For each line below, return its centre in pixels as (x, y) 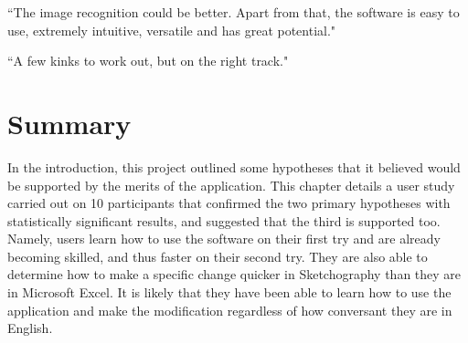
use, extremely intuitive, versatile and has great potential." (172, 30)
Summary (69, 123)
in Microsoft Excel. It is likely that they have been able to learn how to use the (229, 292)
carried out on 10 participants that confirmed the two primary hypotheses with (229, 203)
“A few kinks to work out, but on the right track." (148, 61)
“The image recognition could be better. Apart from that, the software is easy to (234, 12)
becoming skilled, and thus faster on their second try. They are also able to (218, 256)
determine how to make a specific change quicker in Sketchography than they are (234, 274)
